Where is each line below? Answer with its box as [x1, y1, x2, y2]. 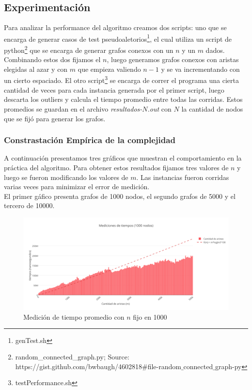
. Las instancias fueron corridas [136, 172, 229, 182]
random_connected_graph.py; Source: [15, 351, 129, 361]
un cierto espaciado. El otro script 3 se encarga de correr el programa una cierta [4, 74, 239, 85]
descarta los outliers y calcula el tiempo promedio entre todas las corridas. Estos [4, 94, 243, 104]
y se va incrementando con [161, 64, 240, 74]
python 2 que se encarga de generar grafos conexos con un [4, 44, 173, 55]
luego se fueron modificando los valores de [4, 172, 128, 182]
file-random [147, 361, 181, 371]
